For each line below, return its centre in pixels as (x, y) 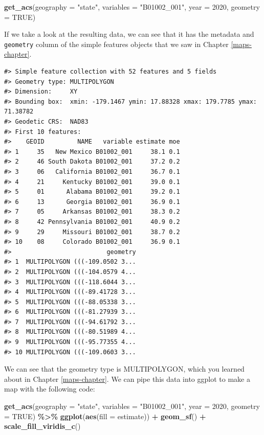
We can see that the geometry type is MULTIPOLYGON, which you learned (124, 369)
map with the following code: (50, 389)
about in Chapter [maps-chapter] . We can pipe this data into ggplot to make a (127, 379)
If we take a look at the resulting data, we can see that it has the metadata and (129, 34)
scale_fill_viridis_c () (42, 426)
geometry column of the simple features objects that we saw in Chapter (116, 44)
